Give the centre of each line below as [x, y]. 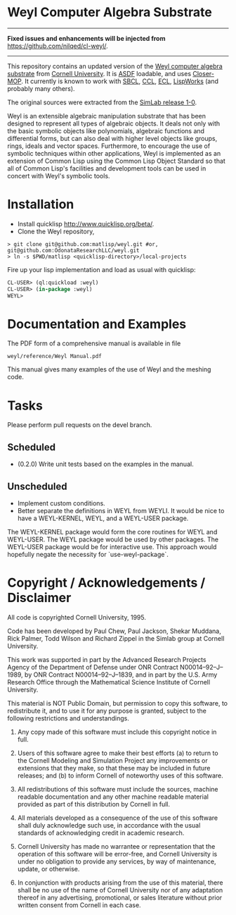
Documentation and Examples [97, 324]
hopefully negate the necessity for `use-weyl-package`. [88, 554]
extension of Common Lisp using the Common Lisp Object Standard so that [117, 161]
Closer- [203, 73]
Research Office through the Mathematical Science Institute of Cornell [109, 682]
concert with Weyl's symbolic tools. [59, 176]
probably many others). [41, 88]
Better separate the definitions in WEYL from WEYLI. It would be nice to [121, 511]
